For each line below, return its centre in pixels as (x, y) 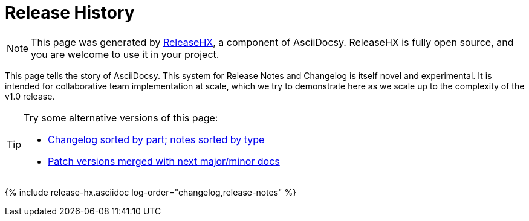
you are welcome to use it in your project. (125, 54)
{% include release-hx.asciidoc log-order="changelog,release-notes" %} (151, 192)
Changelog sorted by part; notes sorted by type (156, 139)
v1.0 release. (30, 96)
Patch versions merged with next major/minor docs (164, 161)
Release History (70, 13)
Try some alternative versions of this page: (121, 117)
